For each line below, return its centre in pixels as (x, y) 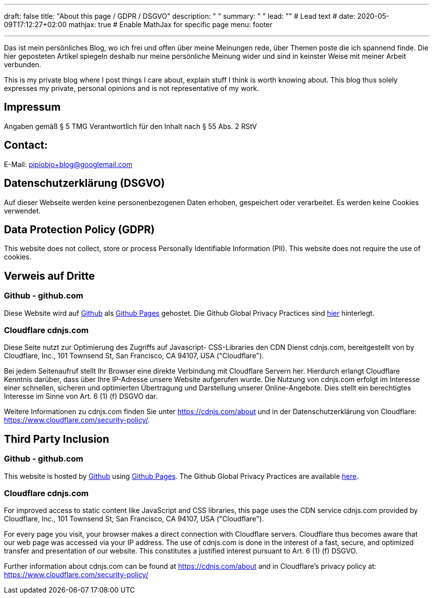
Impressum (32, 107)
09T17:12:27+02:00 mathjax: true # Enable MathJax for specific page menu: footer (138, 24)
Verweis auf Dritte (49, 276)
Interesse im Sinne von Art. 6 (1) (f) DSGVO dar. (81, 396)
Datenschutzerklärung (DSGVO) (85, 183)
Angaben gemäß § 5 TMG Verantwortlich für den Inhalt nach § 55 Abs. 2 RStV (130, 126)
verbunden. (23, 64)
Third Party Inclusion (57, 439)
